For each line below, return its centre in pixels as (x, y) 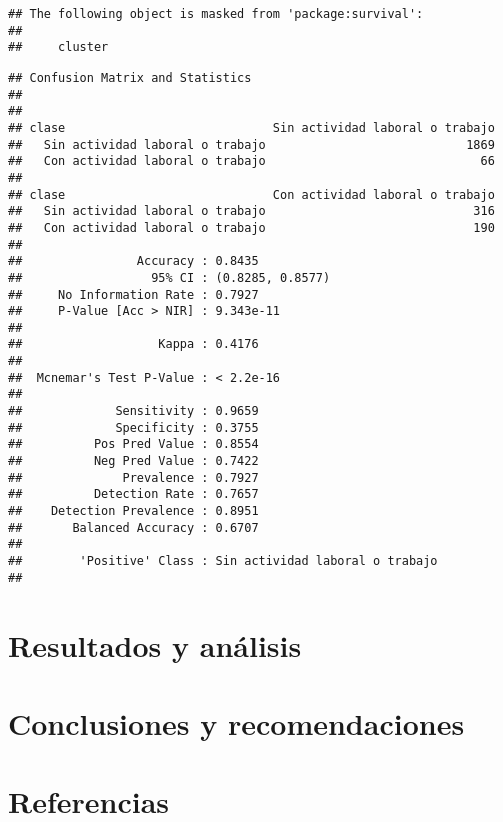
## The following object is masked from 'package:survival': (216, 14)
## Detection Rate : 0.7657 (133, 494)
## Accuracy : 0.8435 (133, 261)
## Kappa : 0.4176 (133, 344)
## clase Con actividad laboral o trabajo (251, 194)
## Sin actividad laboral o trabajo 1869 (251, 144)
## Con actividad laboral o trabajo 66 (251, 161)
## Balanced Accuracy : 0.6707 (133, 527)
